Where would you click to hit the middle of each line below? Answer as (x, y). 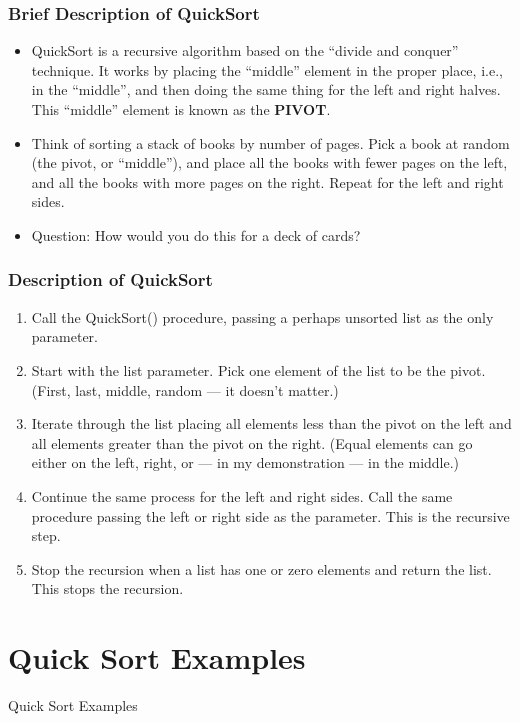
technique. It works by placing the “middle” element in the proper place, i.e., (267, 69)
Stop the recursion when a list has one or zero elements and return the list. (261, 568)
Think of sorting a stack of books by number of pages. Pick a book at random (270, 142)
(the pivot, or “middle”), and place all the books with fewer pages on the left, (269, 162)
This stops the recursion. (107, 588)
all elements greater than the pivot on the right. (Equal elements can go (252, 442)
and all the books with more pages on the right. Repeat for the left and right (267, 181)
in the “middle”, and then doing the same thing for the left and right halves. (266, 89)
